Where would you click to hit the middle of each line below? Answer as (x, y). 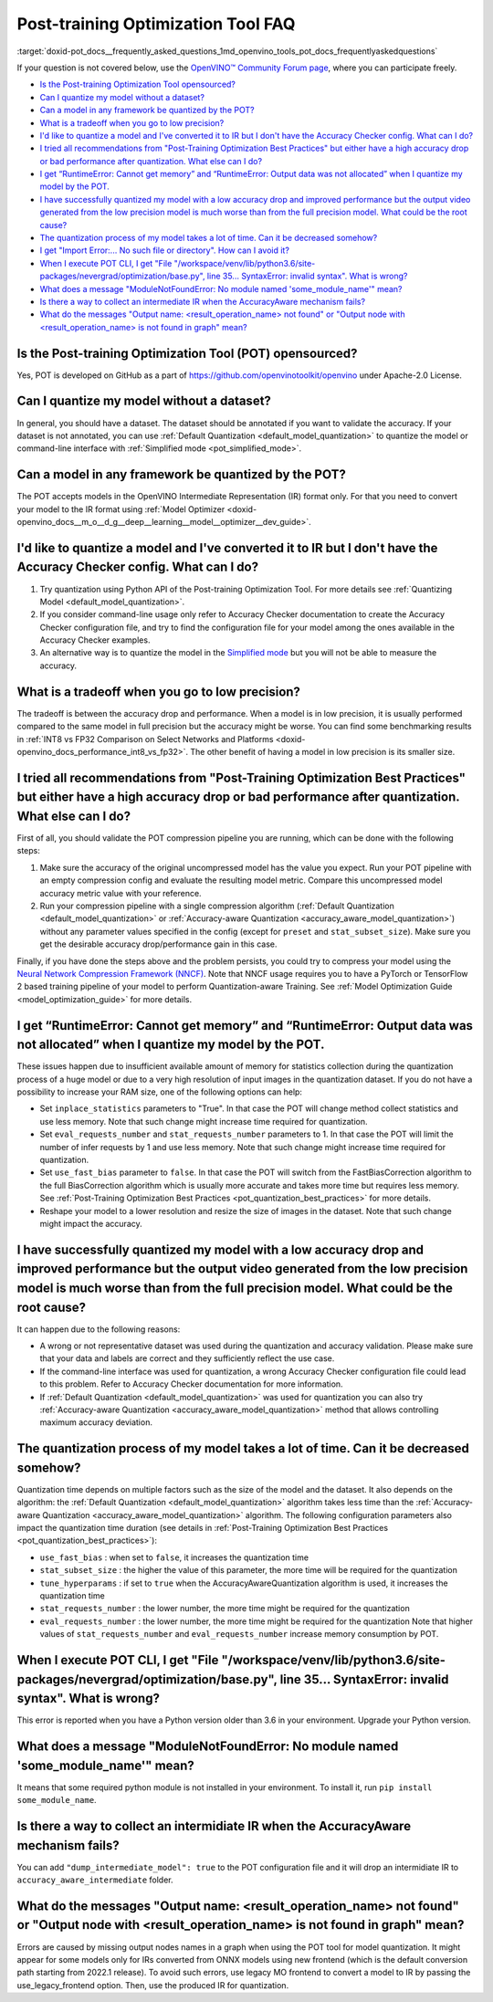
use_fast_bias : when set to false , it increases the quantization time (174, 1557)
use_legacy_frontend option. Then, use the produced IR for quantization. (153, 1985)
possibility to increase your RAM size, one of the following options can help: (160, 1092)
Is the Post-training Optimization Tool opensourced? (138, 84)
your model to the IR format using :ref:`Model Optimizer (121, 509)
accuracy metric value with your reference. (121, 893)
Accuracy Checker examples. (95, 640)
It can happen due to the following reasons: (99, 1329)
